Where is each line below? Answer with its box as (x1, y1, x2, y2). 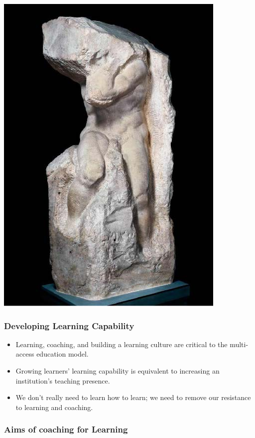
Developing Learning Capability (4, 319, 134, 332)
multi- (230, 339, 249, 349)
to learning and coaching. (15, 402, 93, 412)
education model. (36, 349, 89, 359)
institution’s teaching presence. (15, 375, 110, 386)
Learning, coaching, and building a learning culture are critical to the (15, 339, 228, 349)
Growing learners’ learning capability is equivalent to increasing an (15, 366, 220, 376)
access (15, 349, 34, 359)
